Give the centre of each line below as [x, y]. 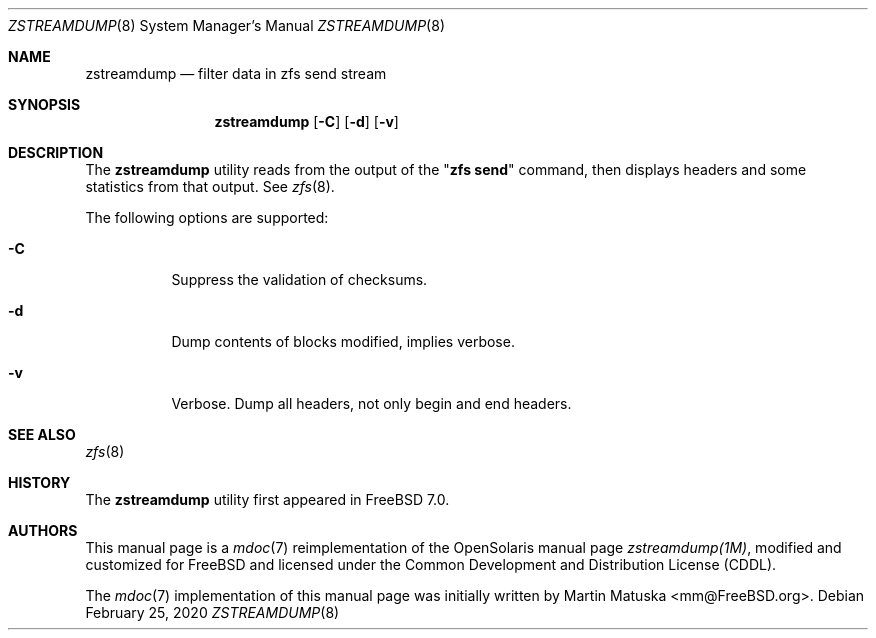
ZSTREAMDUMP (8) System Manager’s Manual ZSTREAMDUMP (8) [226, 25]
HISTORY [39, 482]
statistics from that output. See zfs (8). [210, 186]
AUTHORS [43, 530]
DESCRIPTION [56, 152]
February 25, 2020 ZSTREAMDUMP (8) [212, 612]
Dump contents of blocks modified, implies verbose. [343, 341]
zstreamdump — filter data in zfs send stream [236, 73]
